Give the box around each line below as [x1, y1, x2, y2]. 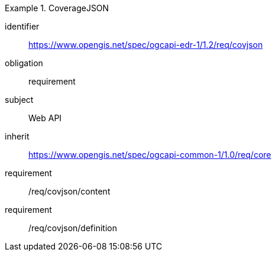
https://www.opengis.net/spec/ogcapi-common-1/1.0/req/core [28, 150, 271, 160]
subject [5, 95, 34, 105]
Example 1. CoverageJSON [5, 3, 109, 13]
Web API [28, 113, 62, 123]
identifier [5, 21, 40, 31]
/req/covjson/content [28, 186, 111, 196]
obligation [5, 58, 43, 68]
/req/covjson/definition [28, 223, 117, 233]
